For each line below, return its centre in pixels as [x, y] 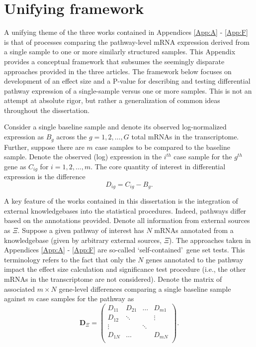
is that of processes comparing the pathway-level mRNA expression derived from [127, 42]
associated [19, 289]
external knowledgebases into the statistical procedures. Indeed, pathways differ [125, 210]
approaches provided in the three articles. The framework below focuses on [118, 71]
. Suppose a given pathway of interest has [81, 230]
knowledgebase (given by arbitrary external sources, [83, 240]
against [15, 298]
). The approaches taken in [210, 240]
